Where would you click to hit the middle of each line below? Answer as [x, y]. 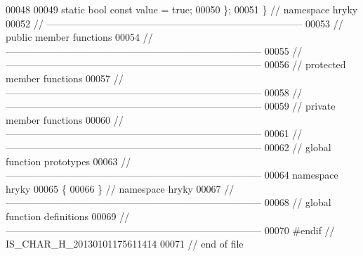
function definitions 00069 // [68, 216]
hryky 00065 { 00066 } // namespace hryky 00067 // [120, 188]
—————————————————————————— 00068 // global [169, 202]
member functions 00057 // [65, 78]
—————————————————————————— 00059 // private [171, 106]
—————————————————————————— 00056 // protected [176, 64]
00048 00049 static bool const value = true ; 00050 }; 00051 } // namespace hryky [182, 9]
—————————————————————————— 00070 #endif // [170, 230]
